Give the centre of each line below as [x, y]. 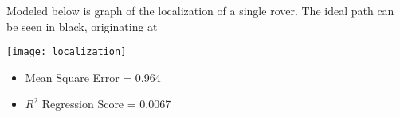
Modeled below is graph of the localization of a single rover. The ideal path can [200, 10]
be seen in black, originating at [82, 26]
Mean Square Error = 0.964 [93, 77]
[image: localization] [67, 52]
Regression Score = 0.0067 [106, 104]
